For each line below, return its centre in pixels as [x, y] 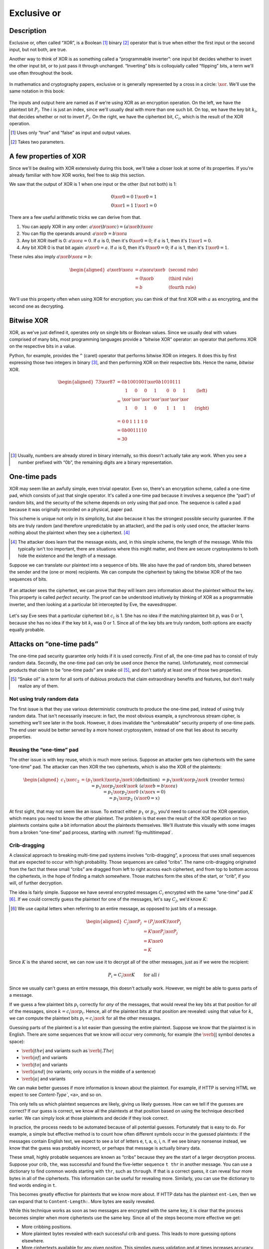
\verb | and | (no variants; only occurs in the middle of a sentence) [89, 1072]
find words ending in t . [33, 1185]
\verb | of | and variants [45, 1058]
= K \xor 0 [153, 941]
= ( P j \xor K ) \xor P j [162, 922]
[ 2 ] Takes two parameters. [38, 142]
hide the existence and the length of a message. [67, 556]
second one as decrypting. [37, 306]
